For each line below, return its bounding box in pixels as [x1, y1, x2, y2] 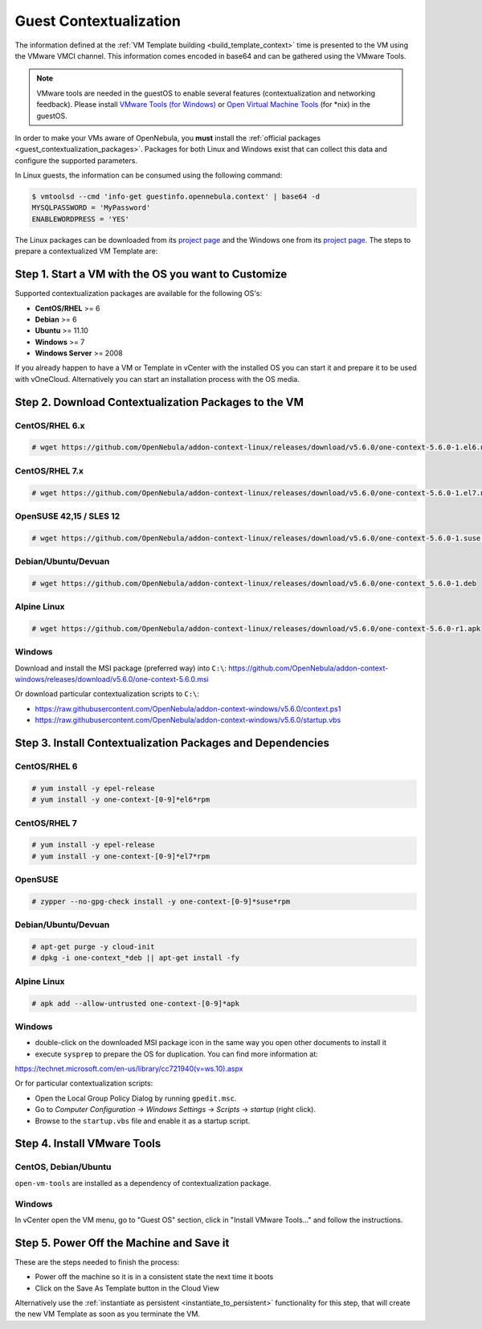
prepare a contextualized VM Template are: [14, 246, 158, 256]
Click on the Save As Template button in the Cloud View [35, 1283, 220, 1293]
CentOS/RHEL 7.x [14, 465, 84, 476]
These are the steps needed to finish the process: [14, 1257, 180, 1266]
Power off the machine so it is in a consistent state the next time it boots [35, 1272, 274, 1282]
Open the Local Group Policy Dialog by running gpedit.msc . [35, 1093, 237, 1103]
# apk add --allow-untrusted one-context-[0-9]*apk [31, 999, 240, 1008]
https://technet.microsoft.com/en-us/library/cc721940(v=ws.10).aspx [14, 1064, 243, 1073]
